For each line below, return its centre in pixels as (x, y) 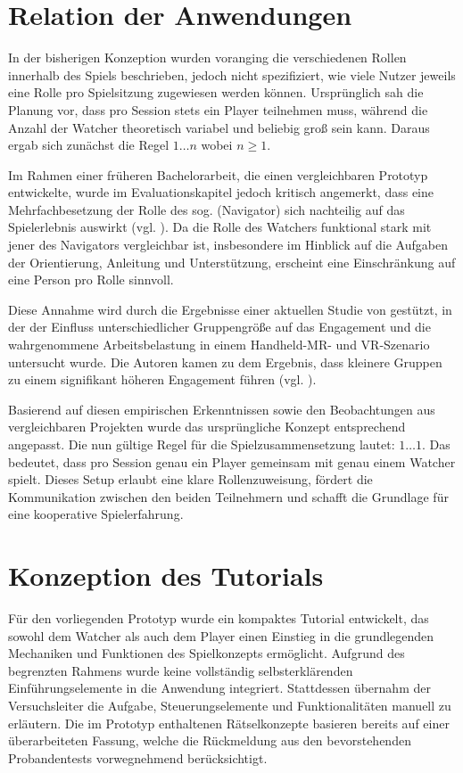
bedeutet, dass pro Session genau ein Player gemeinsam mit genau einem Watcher (232, 461)
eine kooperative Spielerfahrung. (96, 514)
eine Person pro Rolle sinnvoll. (91, 280)
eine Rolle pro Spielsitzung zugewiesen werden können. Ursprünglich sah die (216, 92)
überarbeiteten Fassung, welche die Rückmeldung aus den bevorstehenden (210, 740)
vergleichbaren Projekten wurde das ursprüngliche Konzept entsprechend (207, 427)
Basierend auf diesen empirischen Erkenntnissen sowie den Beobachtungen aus (222, 409)
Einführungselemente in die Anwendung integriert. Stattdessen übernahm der (219, 688)
